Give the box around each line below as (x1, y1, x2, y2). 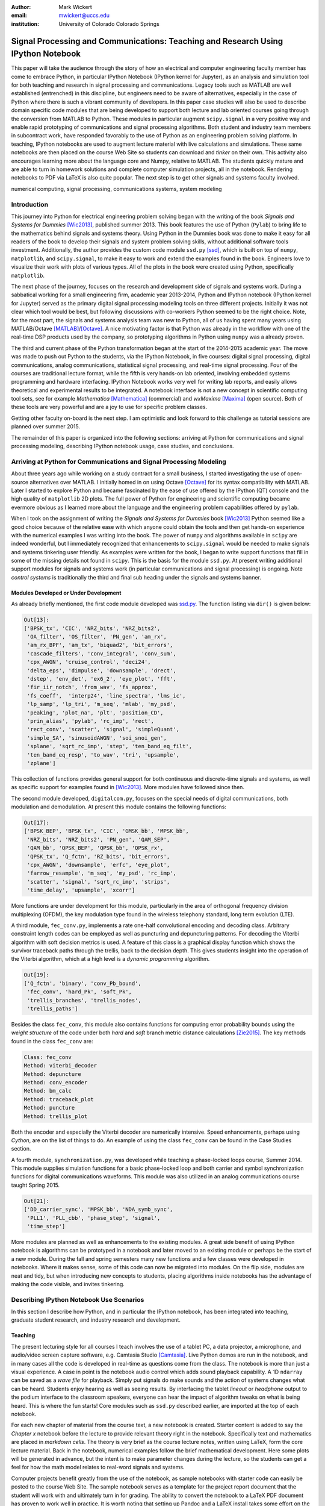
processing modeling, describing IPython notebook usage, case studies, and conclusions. (11, 443, 234, 450)
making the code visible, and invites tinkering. (11, 1280, 125, 1287)
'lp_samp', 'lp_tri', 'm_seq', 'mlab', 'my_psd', (27, 701, 177, 708)
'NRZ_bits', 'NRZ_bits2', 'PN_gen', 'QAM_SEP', (27, 836, 170, 843)
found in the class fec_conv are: (11, 1037, 93, 1045)
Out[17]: (23, 819, 50, 826)
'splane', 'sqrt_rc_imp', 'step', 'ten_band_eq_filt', (27, 743, 193, 750)
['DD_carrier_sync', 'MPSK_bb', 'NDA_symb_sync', (23, 1206, 173, 1213)
